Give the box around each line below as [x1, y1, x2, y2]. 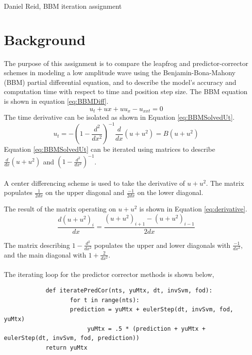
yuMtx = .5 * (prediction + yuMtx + [87, 325, 206, 332]
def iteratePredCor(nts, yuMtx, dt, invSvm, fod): [45, 287, 213, 294]
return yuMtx [45, 344, 87, 351]
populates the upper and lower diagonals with [94, 240, 231, 250]
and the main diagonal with [4, 249, 86, 259]
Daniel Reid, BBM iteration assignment [4, 1, 122, 11]
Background [4, 29, 86, 49]
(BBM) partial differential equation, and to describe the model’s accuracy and [4, 77, 236, 87]
